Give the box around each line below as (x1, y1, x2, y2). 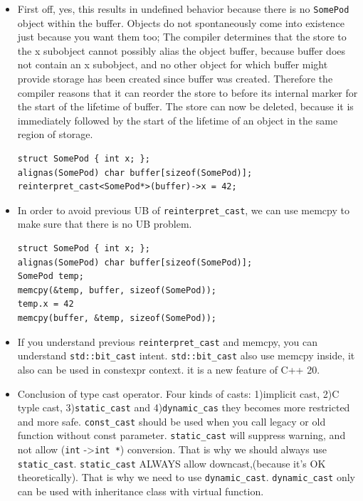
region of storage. (17, 127, 93, 142)
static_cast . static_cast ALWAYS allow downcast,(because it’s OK (17, 455, 326, 470)
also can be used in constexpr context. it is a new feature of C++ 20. (17, 362, 320, 376)
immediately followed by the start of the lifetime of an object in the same (17, 112, 338, 127)
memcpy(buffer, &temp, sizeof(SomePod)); (17, 313, 216, 323)
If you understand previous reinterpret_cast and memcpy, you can (17, 334, 318, 349)
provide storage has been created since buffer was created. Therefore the (17, 71, 333, 86)
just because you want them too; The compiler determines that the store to (17, 29, 347, 44)
